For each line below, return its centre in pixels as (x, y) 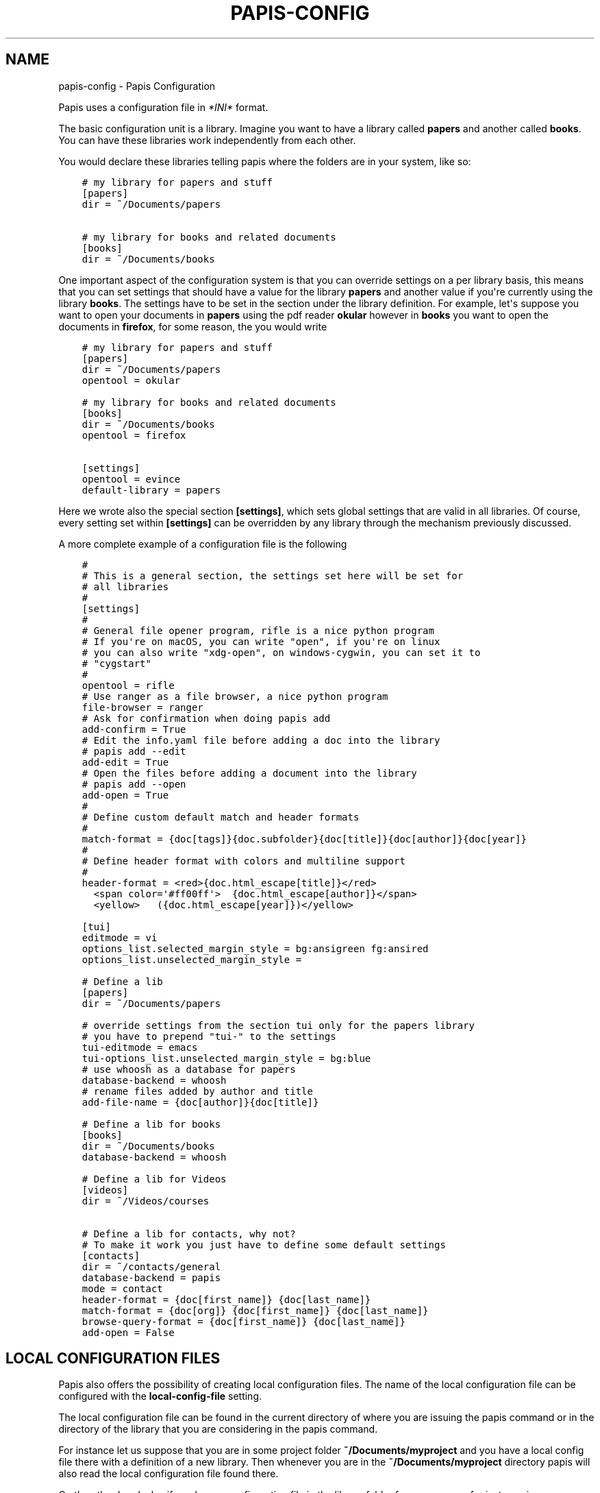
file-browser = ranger (142, 707)
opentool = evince (131, 479)
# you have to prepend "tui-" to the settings (209, 1036)
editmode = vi (120, 937)
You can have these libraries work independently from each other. (207, 140)
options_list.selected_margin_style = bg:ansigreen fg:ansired (255, 948)
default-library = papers (151, 490)
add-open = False (128, 1332)
